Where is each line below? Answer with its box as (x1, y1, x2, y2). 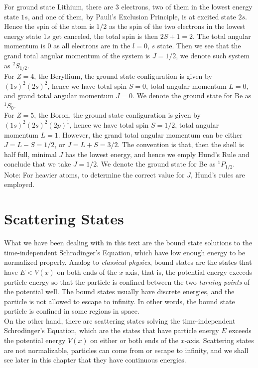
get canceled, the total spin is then (52, 30, 158, 41)
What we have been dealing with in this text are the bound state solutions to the (4, 237, 253, 248)
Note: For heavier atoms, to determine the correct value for (4, 169, 185, 180)
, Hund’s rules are (190, 169, 245, 180)
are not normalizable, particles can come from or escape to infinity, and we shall (4, 345, 249, 355)
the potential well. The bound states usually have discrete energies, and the (4, 286, 235, 297)
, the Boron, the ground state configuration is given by (34, 110, 201, 120)
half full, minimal (4, 149, 57, 159)
